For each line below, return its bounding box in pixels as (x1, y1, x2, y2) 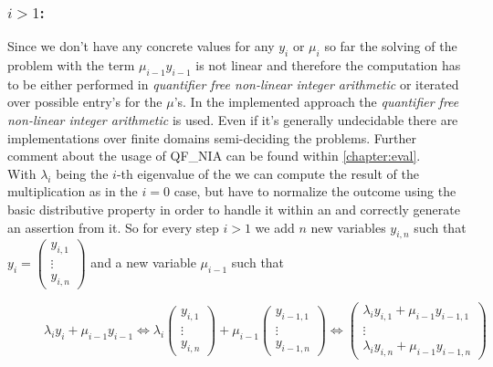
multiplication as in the (7, 182, 138, 201)
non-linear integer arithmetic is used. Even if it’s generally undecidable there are (7, 110, 458, 129)
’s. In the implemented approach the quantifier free (173, 92, 459, 111)
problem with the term (7, 56, 135, 75)
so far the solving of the (324, 37, 457, 56)
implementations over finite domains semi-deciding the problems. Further (7, 128, 416, 147)
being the (56, 163, 109, 183)
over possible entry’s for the (7, 92, 163, 111)
